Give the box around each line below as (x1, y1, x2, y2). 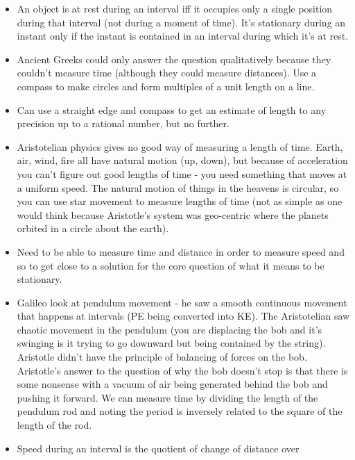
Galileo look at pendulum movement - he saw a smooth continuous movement (17, 295, 347, 309)
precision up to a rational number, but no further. (17, 116, 230, 131)
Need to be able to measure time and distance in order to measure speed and (17, 244, 345, 258)
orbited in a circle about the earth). (17, 221, 169, 236)
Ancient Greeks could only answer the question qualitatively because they (17, 51, 331, 66)
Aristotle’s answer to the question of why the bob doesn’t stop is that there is (17, 363, 348, 377)
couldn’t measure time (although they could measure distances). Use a (17, 65, 317, 80)
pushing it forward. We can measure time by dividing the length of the (17, 390, 318, 404)
